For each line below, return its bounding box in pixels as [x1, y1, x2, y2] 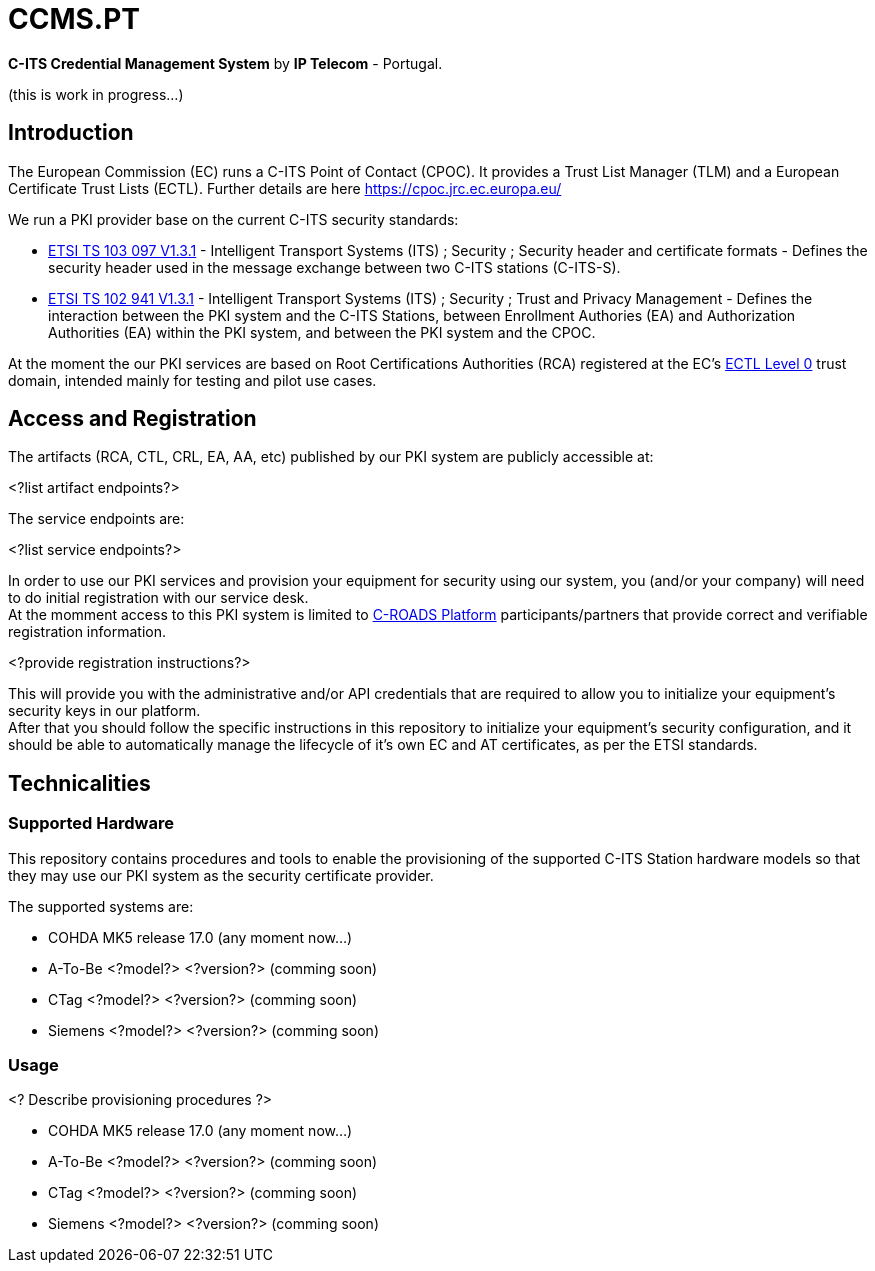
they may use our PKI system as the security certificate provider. [8, 866, 434, 884]
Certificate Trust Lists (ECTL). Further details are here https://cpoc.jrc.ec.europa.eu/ [8, 179, 562, 197]
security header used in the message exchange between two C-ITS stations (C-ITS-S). [48, 258, 621, 276]
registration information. [8, 623, 166, 641]
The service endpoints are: [8, 510, 185, 528]
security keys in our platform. [8, 702, 201, 720]
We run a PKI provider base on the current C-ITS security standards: [8, 210, 459, 228]
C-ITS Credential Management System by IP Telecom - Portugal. [8, 54, 443, 72]
